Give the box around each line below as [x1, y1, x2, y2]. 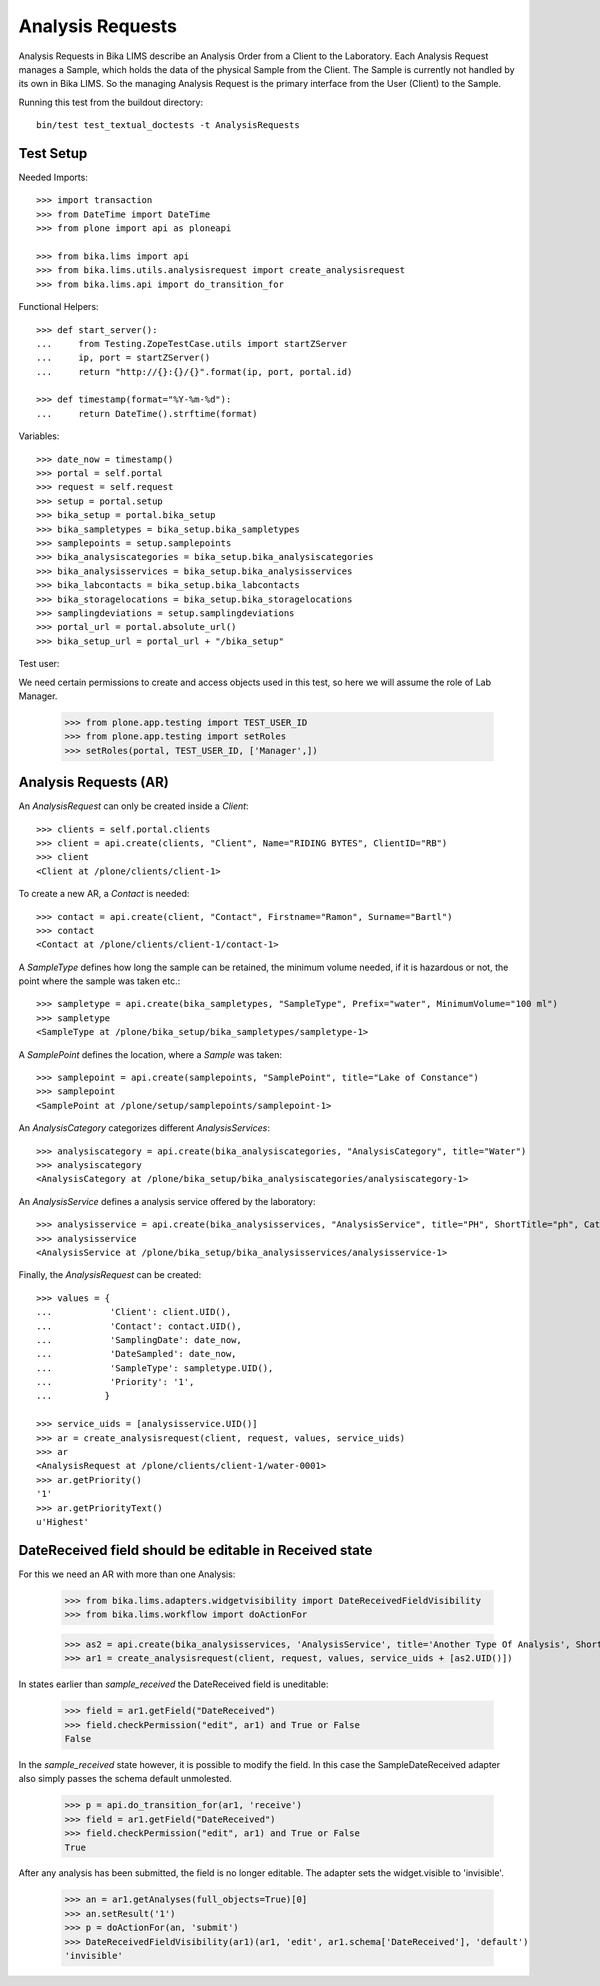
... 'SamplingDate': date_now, [36, 1334, 242, 1345]
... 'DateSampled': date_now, [36, 1348, 237, 1360]
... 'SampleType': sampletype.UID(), [36, 1362, 274, 1374]
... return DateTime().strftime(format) [36, 408, 259, 419]
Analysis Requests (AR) [18, 774, 169, 791]
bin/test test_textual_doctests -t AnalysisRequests [36, 120, 300, 131]
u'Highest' [36, 1516, 90, 1527]
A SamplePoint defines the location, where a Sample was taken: [18, 1048, 282, 1060]
